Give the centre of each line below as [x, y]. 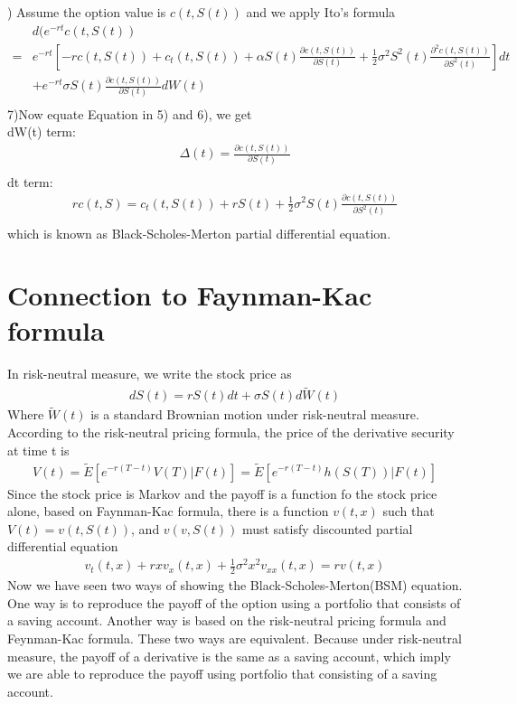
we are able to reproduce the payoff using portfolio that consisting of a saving [222, 674]
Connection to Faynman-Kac [190, 295]
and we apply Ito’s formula [321, 12]
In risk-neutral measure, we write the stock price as [150, 374]
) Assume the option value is [87, 12]
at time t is [38, 450]
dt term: [30, 181]
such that [409, 511]
